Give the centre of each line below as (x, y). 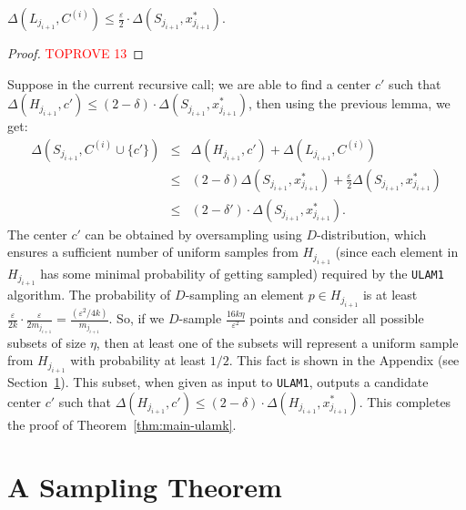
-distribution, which (371, 234)
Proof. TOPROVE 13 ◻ (76, 53)
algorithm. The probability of (89, 295)
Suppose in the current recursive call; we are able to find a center (189, 83)
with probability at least (138, 360)
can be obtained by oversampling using (193, 234)
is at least (390, 295)
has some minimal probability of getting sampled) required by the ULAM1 (242, 273)
